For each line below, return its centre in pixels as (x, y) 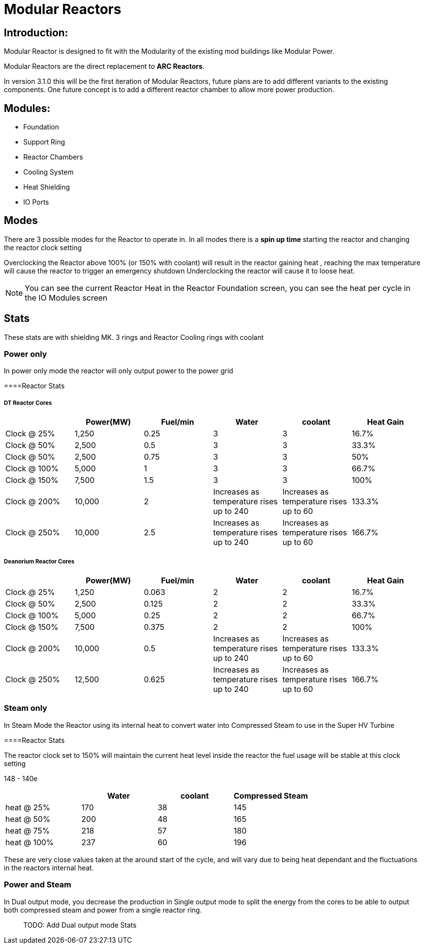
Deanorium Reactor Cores (39, 561)
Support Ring (44, 142)
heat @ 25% (28, 807)
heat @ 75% (28, 830)
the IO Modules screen (66, 297)
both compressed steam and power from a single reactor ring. (103, 910)
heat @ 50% (28, 819)
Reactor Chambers (53, 157)
